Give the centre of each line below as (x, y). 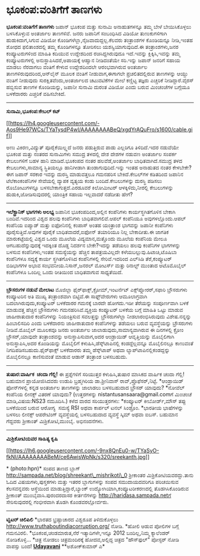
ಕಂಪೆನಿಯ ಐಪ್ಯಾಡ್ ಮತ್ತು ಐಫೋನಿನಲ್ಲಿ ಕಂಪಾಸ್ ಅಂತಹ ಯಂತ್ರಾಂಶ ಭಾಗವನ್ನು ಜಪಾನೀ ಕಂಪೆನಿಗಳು (90, 225)
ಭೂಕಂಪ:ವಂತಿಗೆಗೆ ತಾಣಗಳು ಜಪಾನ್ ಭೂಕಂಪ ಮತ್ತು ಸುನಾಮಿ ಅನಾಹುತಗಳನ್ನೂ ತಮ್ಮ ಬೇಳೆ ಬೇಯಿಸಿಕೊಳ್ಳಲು (99, 26)
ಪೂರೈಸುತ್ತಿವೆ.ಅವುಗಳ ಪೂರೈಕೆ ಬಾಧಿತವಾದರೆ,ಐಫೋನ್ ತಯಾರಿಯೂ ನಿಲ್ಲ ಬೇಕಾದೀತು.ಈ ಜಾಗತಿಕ (87, 232)
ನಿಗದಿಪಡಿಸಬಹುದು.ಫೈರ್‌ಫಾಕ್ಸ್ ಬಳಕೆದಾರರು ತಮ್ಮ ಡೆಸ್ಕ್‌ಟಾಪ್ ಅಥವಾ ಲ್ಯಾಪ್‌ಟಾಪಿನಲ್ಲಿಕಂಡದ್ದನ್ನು (88, 350)
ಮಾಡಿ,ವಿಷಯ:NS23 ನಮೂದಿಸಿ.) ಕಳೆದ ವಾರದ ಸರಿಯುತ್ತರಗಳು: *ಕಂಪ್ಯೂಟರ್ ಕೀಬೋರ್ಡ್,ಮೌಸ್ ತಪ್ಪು (96, 401)
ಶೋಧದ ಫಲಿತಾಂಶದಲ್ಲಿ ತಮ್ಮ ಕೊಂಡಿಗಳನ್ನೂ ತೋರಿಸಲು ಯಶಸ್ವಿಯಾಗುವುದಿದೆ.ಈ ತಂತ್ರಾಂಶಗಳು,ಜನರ (92, 46)
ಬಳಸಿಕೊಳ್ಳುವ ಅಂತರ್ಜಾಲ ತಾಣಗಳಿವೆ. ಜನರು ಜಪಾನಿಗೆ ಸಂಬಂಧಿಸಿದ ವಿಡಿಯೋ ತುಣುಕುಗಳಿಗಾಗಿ (87, 33)
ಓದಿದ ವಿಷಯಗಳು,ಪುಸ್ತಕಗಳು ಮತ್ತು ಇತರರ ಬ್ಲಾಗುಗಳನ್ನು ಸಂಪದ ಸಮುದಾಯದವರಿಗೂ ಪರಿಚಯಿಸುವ (93, 482)
